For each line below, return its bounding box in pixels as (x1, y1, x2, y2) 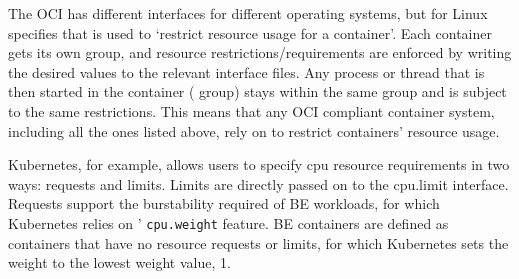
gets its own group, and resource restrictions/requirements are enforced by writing (8, 42, 512, 63)
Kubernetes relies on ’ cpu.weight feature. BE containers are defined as (8, 212, 449, 233)
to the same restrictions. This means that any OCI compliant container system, (8, 100, 495, 121)
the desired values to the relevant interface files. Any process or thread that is (8, 61, 485, 82)
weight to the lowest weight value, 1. (8, 252, 231, 273)
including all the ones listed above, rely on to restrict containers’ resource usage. (8, 120, 500, 141)
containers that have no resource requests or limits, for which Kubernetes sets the (8, 232, 509, 253)
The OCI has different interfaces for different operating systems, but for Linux (8, 3, 488, 23)
